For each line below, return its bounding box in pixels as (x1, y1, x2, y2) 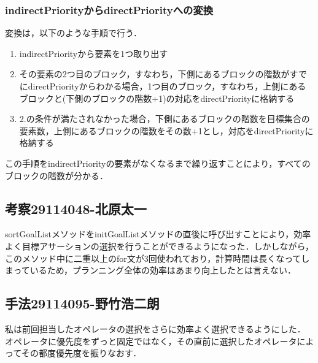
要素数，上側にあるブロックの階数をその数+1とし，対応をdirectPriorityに (19, 124, 314, 137)
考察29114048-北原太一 (5, 199, 147, 218)
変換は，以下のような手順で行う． (5, 26, 142, 39)
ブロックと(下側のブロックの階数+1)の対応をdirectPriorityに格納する (19, 91, 295, 104)
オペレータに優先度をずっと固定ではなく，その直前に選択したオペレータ (5, 334, 297, 347)
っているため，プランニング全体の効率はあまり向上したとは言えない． (13, 264, 297, 277)
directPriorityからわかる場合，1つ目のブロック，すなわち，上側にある (28, 80, 306, 92)
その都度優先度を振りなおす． (21, 346, 142, 359)
